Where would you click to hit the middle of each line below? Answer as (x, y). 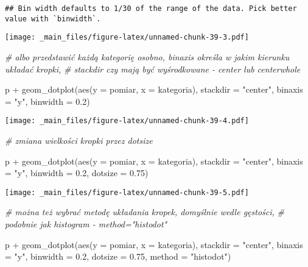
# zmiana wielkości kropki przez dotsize (79, 140)
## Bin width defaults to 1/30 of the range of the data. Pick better (151, 9)
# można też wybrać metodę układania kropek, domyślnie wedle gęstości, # (145, 212)
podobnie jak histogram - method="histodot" (86, 224)
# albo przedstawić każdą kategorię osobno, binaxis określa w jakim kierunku (147, 56)
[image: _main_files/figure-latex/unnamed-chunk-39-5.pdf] (127, 192)
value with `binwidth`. (53, 19)
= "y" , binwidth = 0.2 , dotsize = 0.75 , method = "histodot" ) (118, 256)
